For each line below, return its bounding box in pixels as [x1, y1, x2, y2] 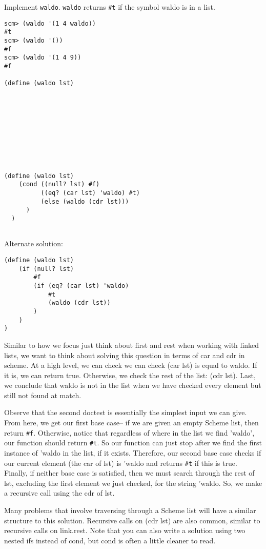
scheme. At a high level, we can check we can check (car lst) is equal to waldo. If [4, 360, 257, 370]
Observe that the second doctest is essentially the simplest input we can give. [4, 407, 247, 418]
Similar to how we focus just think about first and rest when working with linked [4, 339, 259, 350]
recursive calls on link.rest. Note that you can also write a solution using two [4, 525, 245, 536]
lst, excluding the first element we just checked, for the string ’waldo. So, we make [4, 477, 262, 488]
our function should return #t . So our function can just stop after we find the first [4, 437, 262, 448]
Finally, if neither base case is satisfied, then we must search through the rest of [4, 467, 255, 478]
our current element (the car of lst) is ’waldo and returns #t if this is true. [4, 457, 237, 468]
